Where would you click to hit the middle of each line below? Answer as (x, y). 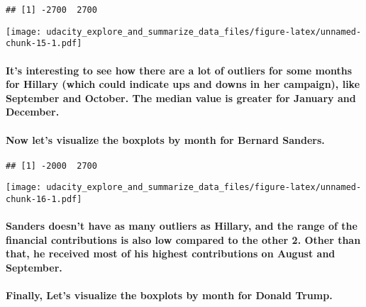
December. (33, 112)
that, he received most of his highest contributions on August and (171, 253)
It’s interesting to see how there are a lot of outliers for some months (179, 70)
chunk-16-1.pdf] (44, 200)
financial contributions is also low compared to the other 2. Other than (183, 239)
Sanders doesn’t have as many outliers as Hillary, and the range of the (182, 226)
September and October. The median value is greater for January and (181, 97)
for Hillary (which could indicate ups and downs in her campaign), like (183, 84)
